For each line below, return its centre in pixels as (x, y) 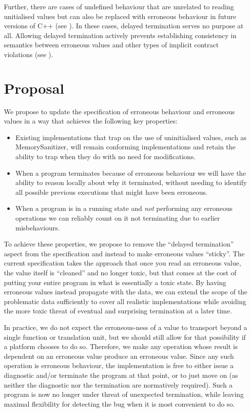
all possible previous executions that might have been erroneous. (111, 192)
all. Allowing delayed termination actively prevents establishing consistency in (120, 35)
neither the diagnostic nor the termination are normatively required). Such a (118, 384)
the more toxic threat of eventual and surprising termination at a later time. (118, 311)
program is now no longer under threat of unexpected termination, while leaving (124, 394)
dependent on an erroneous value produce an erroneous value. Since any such (119, 356)
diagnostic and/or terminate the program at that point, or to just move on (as (121, 375)
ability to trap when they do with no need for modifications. (106, 156)
